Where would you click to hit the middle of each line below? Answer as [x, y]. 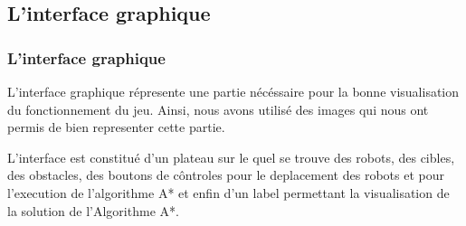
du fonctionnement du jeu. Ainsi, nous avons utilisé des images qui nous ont [218, 109]
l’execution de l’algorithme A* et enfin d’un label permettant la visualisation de [228, 192]
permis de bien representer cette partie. [116, 127]
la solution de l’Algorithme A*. [93, 210]
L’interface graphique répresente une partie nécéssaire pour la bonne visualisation [233, 91]
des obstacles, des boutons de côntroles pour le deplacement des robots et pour [226, 175]
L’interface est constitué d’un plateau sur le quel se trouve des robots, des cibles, [231, 157]
